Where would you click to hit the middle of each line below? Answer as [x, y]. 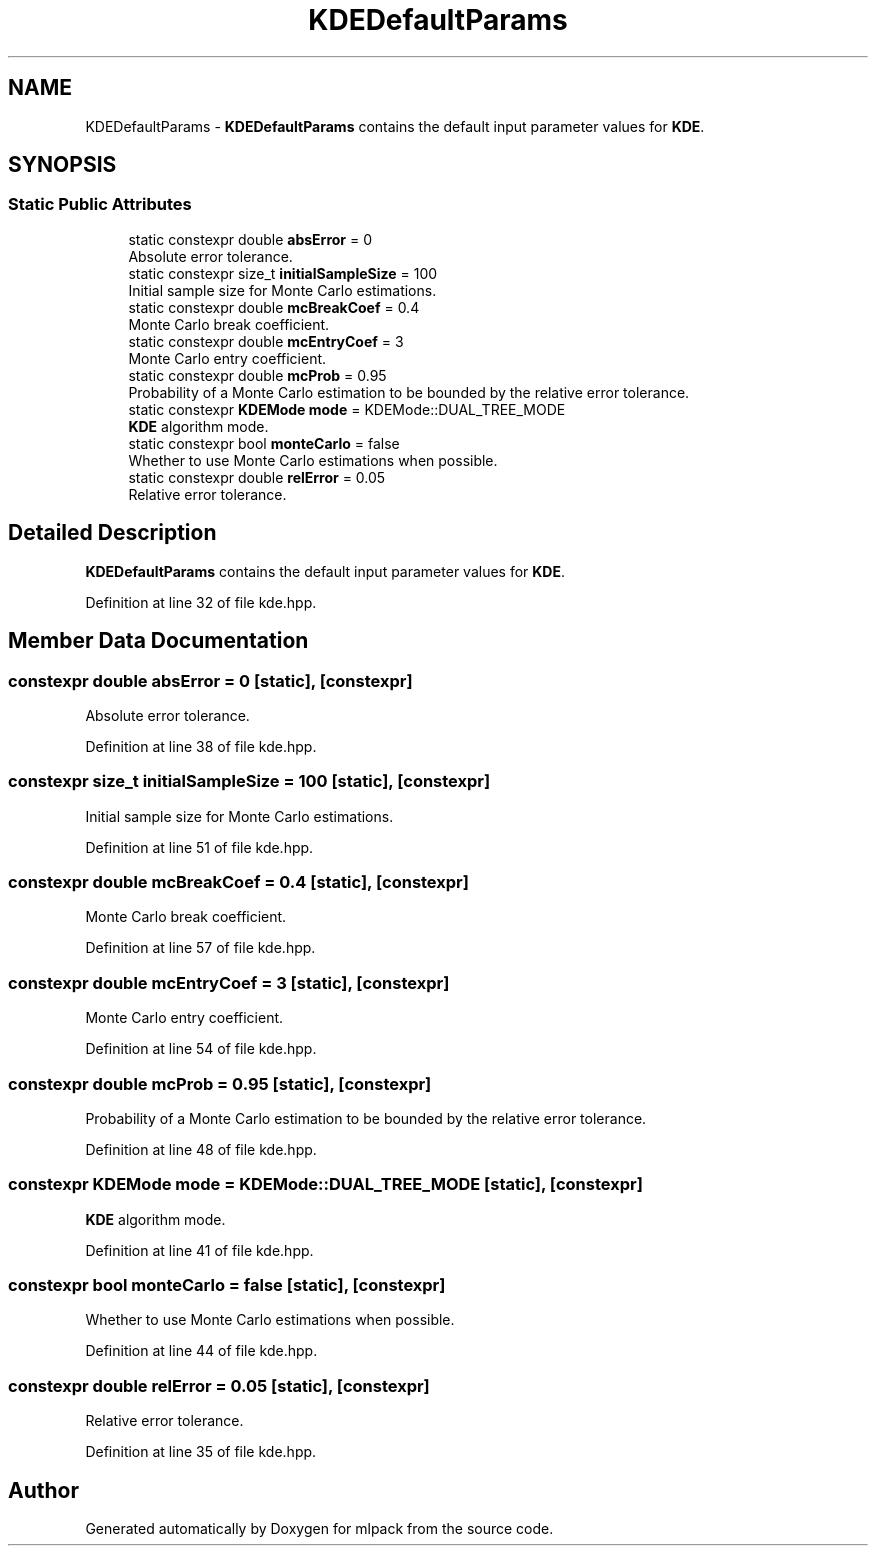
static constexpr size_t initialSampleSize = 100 [283, 273]
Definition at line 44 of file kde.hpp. [201, 1351]
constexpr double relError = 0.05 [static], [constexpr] [219, 1385]
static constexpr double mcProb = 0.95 [257, 375]
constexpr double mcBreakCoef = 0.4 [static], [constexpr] [238, 882]
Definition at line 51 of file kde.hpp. [199, 847]
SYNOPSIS [62, 165]
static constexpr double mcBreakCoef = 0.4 [274, 307]
